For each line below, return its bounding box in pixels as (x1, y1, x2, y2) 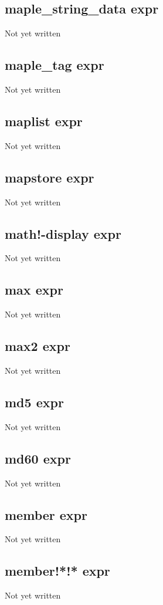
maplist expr (5, 111, 83, 130)
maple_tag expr (5, 56, 104, 74)
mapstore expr (5, 168, 94, 186)
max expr (5, 280, 63, 299)
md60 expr (5, 449, 71, 467)
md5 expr (5, 393, 64, 411)
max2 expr (5, 337, 70, 355)
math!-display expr (5, 224, 121, 242)
